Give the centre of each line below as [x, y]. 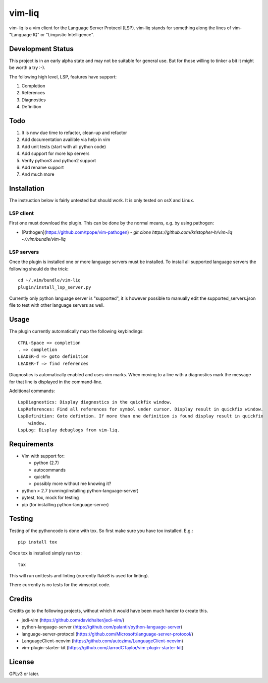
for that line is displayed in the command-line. [56, 382]
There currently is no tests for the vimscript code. [60, 585]
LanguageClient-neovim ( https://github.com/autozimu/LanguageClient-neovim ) [102, 641]
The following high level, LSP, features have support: [63, 76]
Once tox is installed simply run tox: [45, 553]
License [22, 662]
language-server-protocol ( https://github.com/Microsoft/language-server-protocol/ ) [107, 634]
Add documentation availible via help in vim [66, 139]
